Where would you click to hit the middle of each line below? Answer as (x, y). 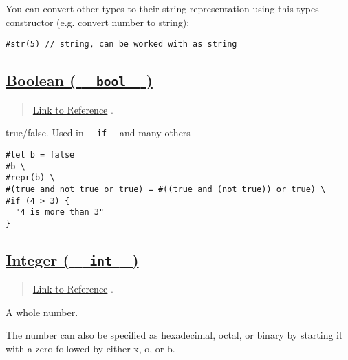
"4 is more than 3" (60, 212)
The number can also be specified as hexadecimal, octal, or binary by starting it (174, 335)
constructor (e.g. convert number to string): (98, 22)
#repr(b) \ (30, 178)
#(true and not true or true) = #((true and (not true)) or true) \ (166, 189)
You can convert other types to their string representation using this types (162, 8)
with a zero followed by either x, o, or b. (90, 349)
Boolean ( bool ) (79, 80)
